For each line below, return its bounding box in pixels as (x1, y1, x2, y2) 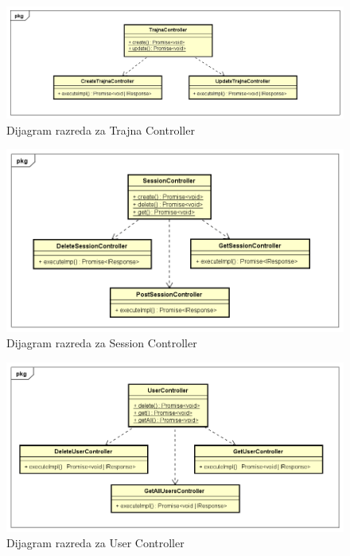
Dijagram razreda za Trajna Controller (6, 121, 195, 138)
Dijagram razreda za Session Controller (6, 335, 197, 351)
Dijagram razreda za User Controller (6, 534, 185, 551)
